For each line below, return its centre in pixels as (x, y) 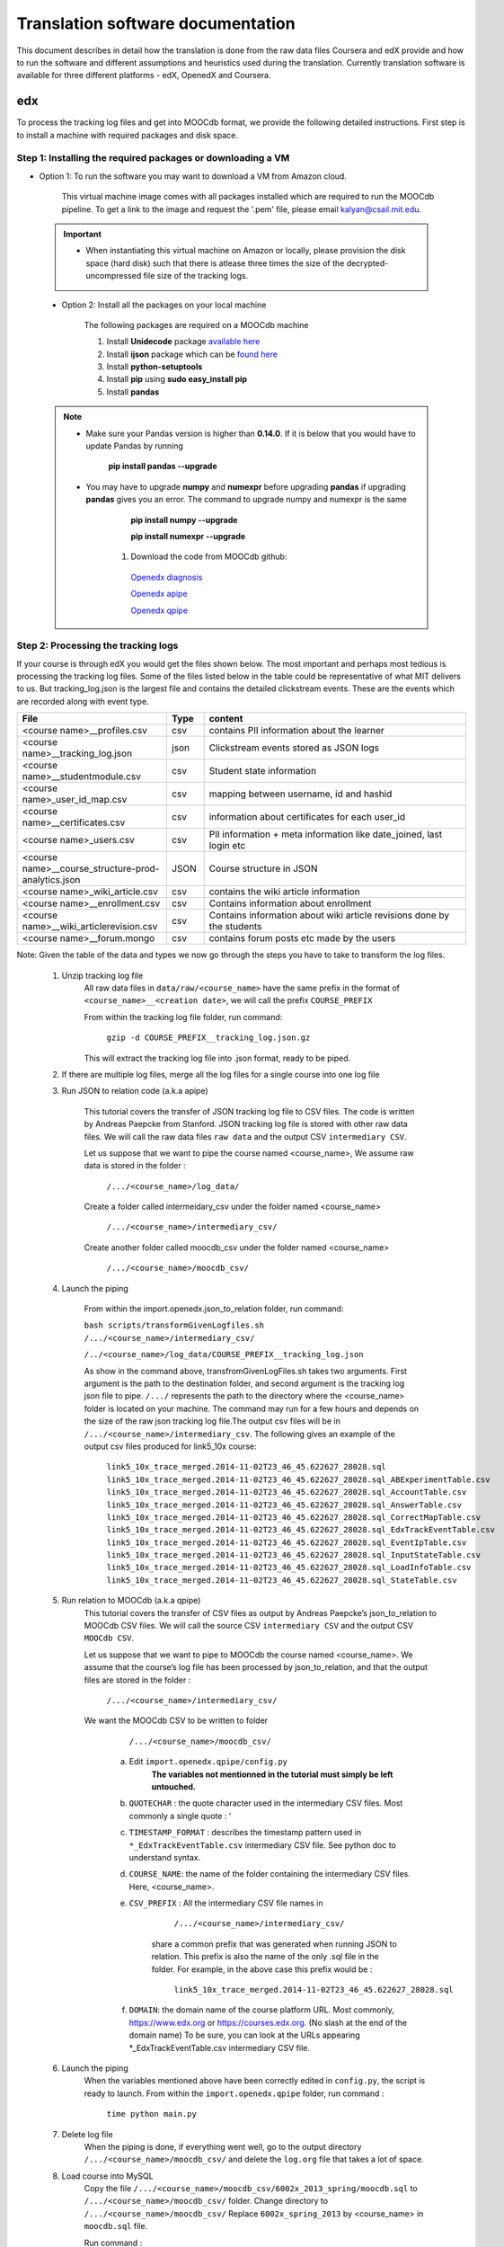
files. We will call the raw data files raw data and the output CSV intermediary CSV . (246, 1136)
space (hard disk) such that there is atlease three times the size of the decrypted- (237, 263)
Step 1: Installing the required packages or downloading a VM (153, 158)
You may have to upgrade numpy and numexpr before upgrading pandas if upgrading (246, 486)
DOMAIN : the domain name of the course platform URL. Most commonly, (262, 2010)
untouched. (174, 1786)
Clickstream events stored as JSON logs (294, 748)
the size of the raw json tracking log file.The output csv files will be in (212, 1421)
